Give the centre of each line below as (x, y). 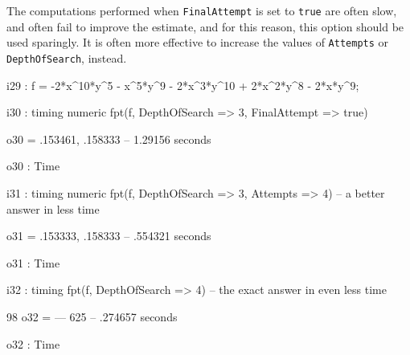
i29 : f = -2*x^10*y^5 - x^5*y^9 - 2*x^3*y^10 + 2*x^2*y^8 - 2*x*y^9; (183, 85)
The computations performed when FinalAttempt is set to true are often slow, (202, 10)
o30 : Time (33, 166)
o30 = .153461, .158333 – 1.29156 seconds (109, 139)
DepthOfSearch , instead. (67, 57)
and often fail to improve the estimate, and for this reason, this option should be (205, 26)
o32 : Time (33, 343)
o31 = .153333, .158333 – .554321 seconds (109, 236)
